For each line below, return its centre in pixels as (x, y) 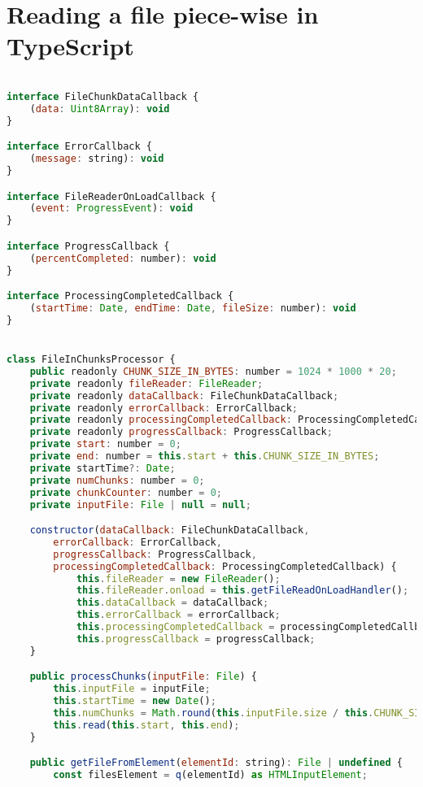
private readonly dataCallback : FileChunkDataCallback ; (184, 396)
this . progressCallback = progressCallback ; (196, 639)
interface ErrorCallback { (79, 147)
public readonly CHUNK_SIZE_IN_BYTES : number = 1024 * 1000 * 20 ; (213, 371)
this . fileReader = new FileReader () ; (178, 578)
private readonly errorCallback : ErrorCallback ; (164, 408)
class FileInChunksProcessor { (91, 360)
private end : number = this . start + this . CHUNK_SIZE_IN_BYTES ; (205, 457)
